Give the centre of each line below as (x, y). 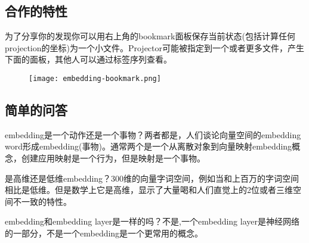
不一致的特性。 (42, 201)
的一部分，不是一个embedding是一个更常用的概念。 (104, 233)
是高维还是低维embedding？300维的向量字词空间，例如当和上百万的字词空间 (152, 178)
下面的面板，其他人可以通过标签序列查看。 (88, 59)
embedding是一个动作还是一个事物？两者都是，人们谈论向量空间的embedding (153, 134)
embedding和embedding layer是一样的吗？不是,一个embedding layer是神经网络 (152, 221)
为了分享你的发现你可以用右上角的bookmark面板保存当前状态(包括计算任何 (150, 36)
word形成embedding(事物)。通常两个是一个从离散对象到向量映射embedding (149, 146)
